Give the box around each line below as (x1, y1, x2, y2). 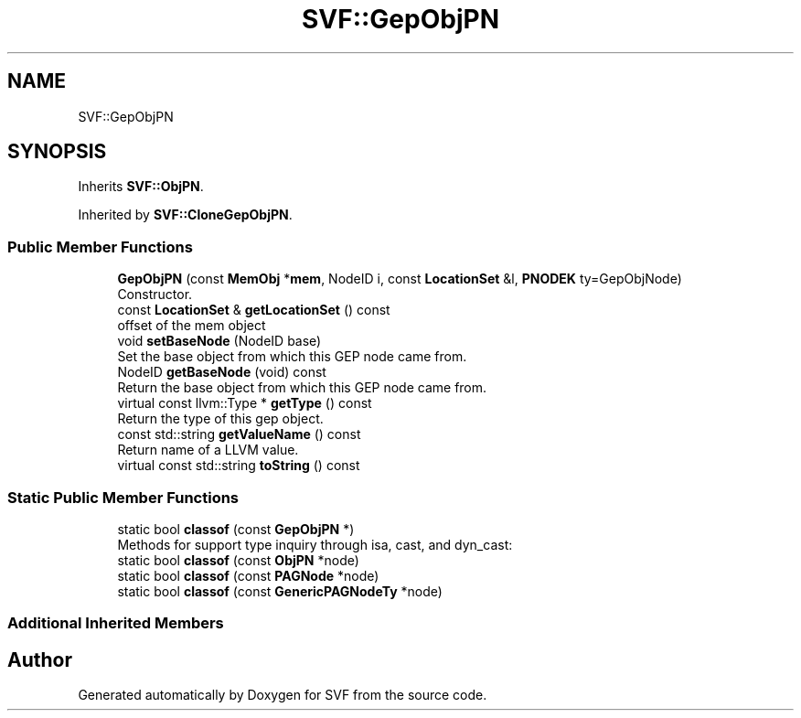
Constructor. (117, 286, 193, 303)
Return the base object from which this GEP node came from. (117, 380, 487, 396)
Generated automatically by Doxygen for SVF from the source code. (78, 687, 487, 703)
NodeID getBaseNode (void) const (117, 364, 326, 380)
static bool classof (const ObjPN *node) (117, 552, 359, 568)
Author (7, 648, 72, 671)
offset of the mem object (117, 317, 266, 334)
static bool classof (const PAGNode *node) (117, 567, 379, 584)
